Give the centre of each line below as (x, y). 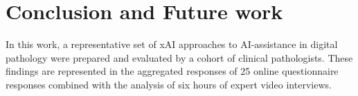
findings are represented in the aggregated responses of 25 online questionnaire (172, 71)
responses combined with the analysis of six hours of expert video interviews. (169, 84)
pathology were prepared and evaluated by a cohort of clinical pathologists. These (179, 57)
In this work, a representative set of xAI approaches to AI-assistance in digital (172, 44)
